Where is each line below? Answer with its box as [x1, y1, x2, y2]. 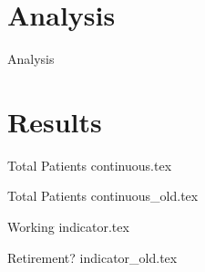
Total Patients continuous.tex [7, 155, 172, 174]
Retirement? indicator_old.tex [7, 247, 178, 267]
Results [7, 102, 102, 140]
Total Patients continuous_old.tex [7, 186, 199, 205]
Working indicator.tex [7, 217, 129, 236]
